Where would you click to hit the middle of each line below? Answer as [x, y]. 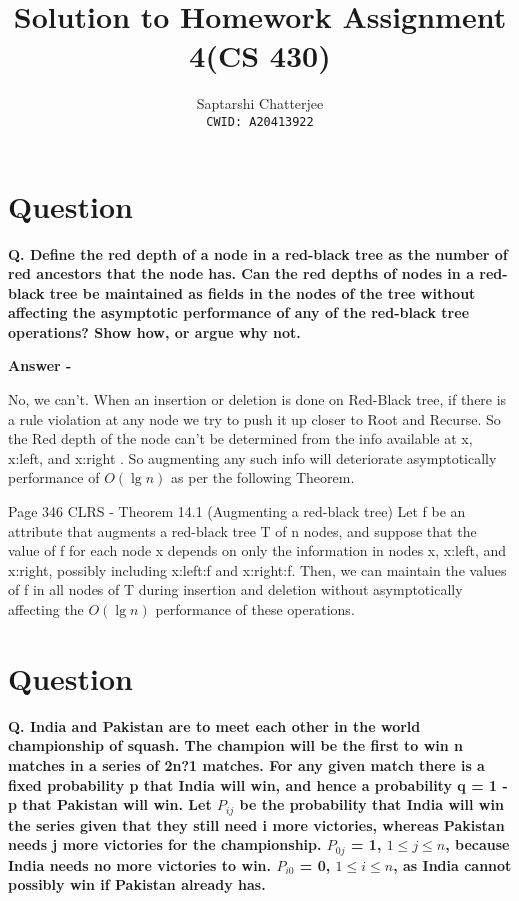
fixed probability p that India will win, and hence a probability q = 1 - [258, 784]
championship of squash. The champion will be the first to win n [236, 745]
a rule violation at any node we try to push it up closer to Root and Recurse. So [254, 418]
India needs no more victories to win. [140, 864]
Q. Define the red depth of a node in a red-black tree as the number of [258, 253]
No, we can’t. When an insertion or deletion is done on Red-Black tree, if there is [257, 399]
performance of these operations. [255, 609]
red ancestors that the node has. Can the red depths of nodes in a [241, 273]
